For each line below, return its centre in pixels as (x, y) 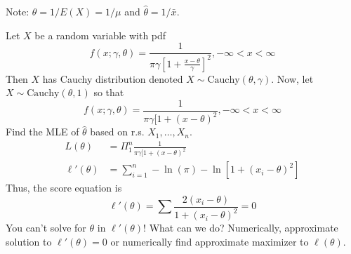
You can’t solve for (46, 228)
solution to (29, 241)
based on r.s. (117, 132)
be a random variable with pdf (100, 35)
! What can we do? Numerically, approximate (241, 228)
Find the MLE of (42, 132)
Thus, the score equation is (64, 188)
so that (109, 92)
